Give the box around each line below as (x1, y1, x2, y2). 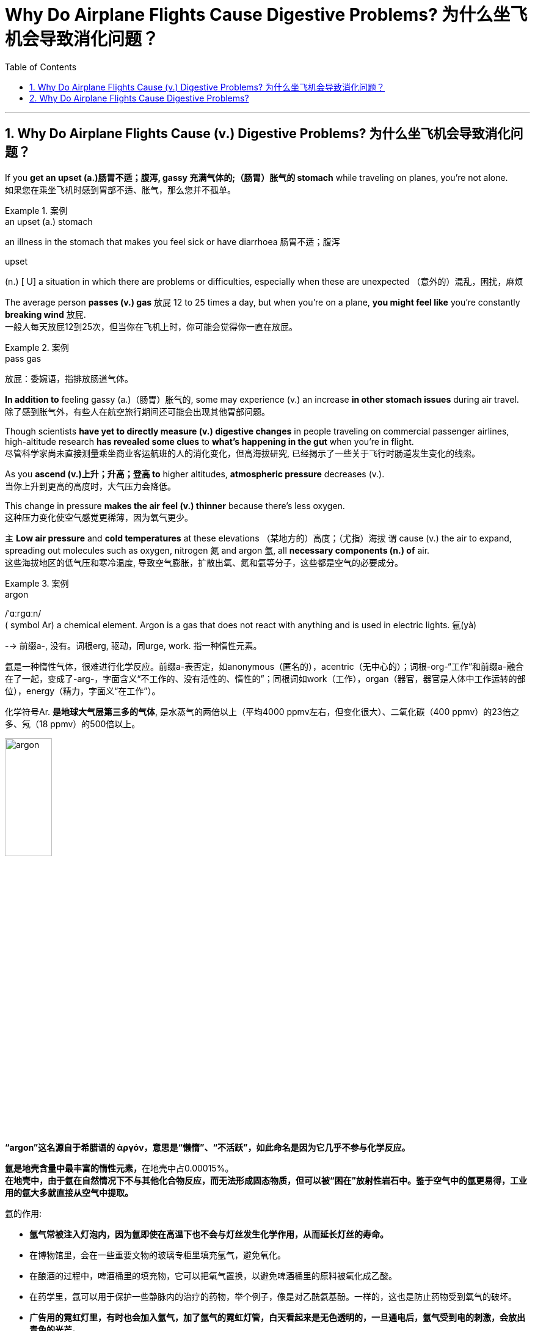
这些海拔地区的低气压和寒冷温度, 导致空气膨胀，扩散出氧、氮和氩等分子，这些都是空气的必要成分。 (5, 557, 403, 568)
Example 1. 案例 (5, 205, 67, 216)
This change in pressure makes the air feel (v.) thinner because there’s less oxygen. (5, 500, 345, 511)
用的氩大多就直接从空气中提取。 (5, 1187, 133, 1198)
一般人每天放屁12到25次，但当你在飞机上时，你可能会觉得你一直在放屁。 (5, 321, 298, 332)
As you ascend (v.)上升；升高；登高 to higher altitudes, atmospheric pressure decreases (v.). (5, 468, 385, 479)
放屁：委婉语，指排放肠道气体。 (5, 373, 133, 384)
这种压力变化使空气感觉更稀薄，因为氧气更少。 (5, 512, 193, 522)
